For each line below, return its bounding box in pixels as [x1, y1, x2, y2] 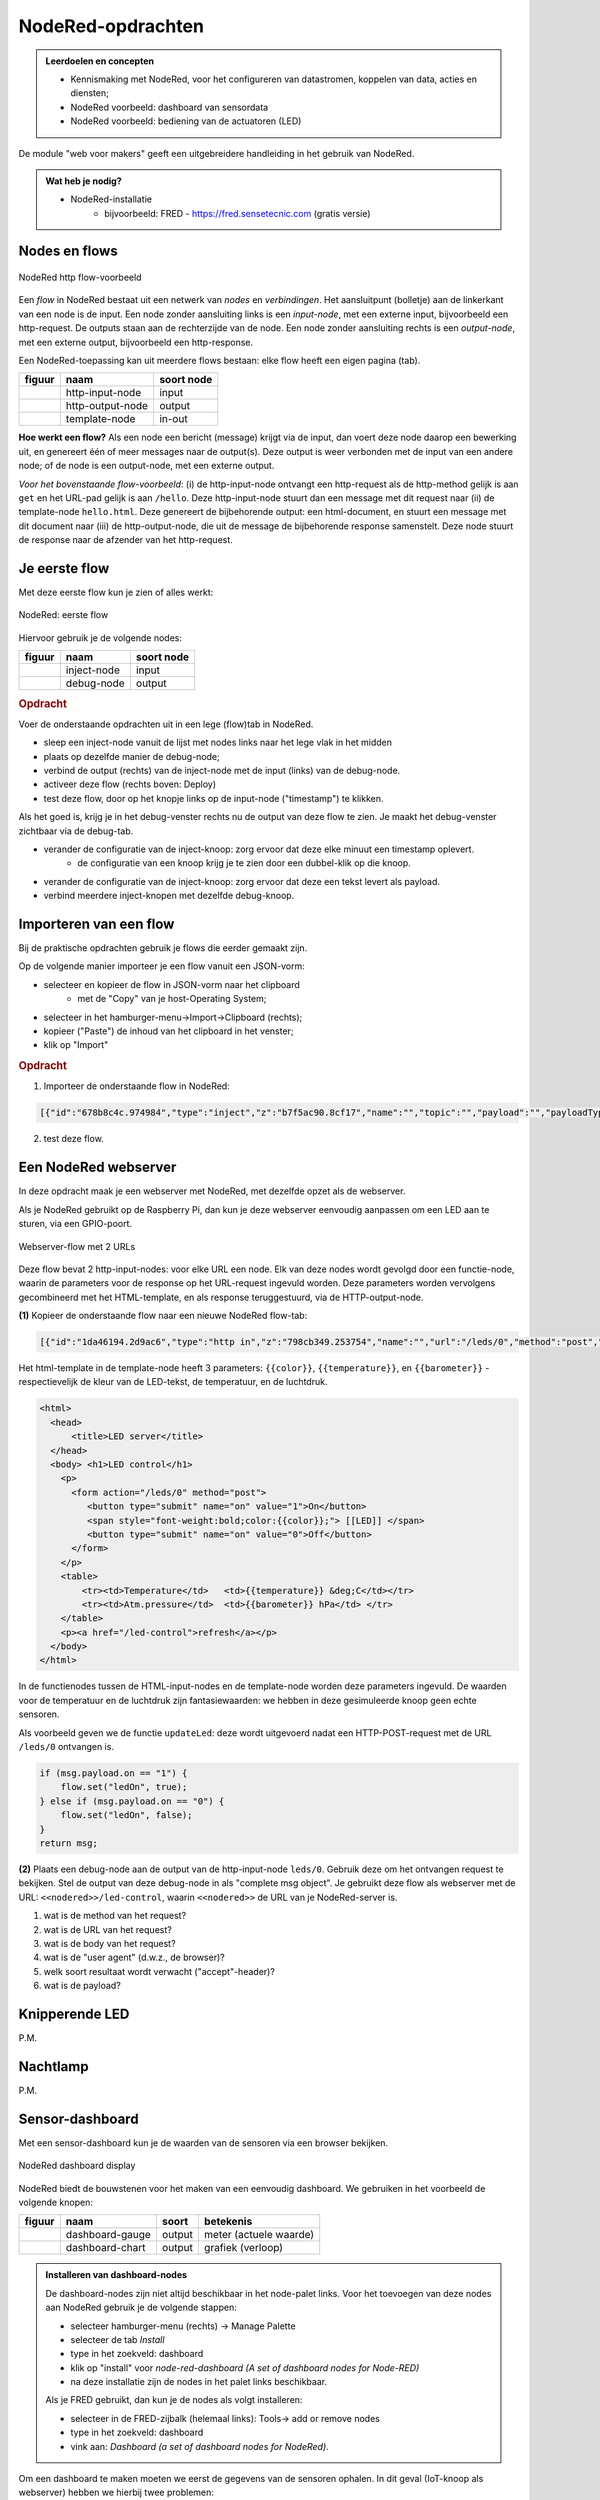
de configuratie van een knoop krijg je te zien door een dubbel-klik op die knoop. [77, 857, 412, 869]
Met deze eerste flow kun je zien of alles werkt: [18, 586, 214, 599]
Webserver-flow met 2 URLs [18, 1240, 136, 1252]
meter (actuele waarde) [203, 2228, 315, 2242]
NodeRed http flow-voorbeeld [18, 271, 142, 284]
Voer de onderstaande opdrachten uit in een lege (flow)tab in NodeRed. [18, 718, 314, 730]
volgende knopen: [18, 2196, 94, 2208]
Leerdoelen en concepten [45, 55, 155, 67]
